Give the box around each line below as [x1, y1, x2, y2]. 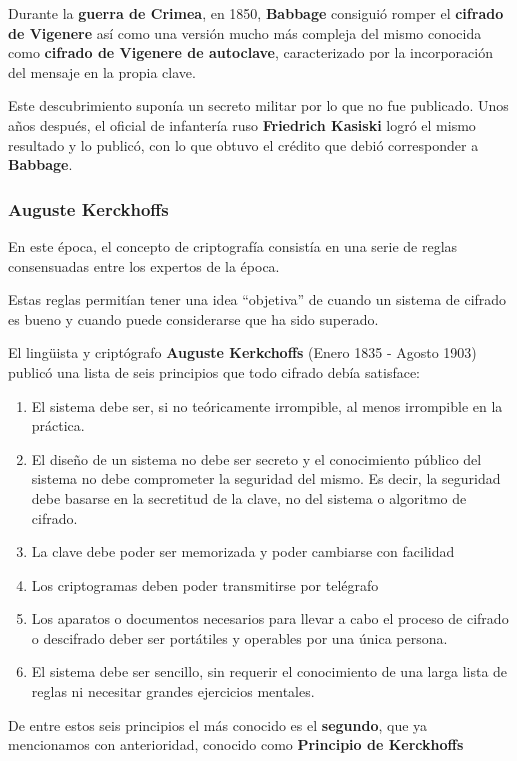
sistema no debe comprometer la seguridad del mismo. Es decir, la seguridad [31, 468, 501, 489]
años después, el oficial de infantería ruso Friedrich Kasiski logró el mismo [8, 114, 476, 135]
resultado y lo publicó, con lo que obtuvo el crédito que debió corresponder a [8, 134, 479, 155]
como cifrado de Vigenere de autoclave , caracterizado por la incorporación [8, 42, 493, 63]
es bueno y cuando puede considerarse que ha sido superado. [8, 308, 379, 329]
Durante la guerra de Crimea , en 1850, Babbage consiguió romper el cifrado [8, 3, 504, 23]
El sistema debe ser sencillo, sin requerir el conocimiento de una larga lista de [31, 661, 508, 682]
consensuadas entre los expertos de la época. [8, 255, 280, 276]
